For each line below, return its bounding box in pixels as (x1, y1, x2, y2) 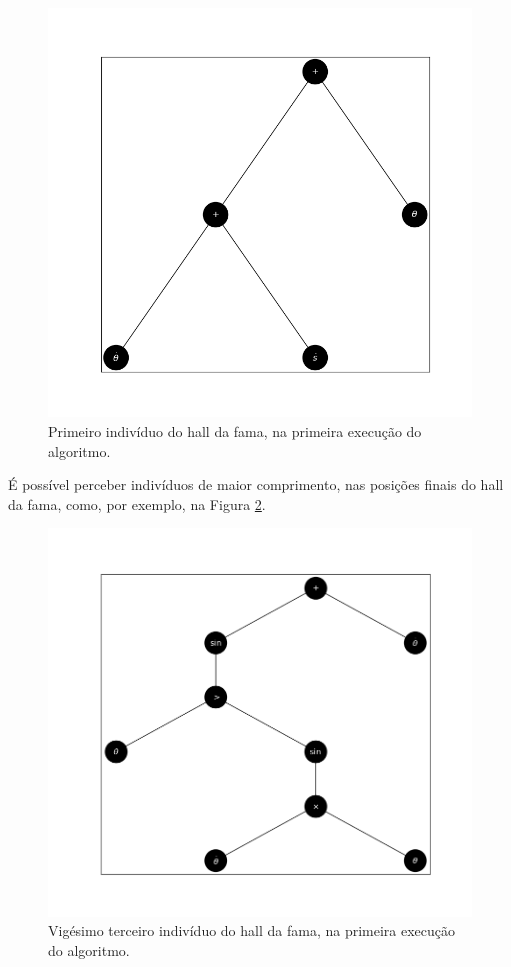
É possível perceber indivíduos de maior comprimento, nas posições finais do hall (8, 474, 504, 495)
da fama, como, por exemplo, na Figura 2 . (8, 493, 266, 514)
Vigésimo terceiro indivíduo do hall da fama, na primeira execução (48, 920, 456, 941)
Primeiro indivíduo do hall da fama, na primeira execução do (48, 421, 422, 442)
